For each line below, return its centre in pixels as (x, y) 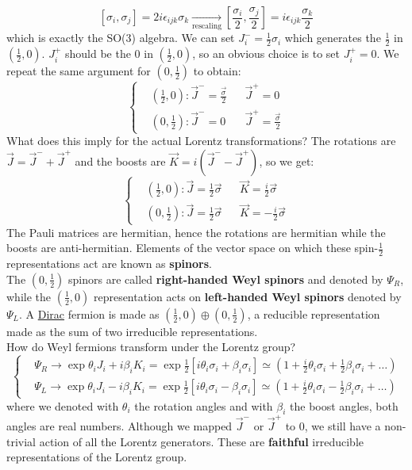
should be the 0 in (109, 53)
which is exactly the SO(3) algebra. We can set (121, 38)
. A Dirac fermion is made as (89, 313)
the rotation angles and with (204, 405)
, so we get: (287, 160)
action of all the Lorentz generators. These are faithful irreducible (201, 441)
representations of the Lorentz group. (97, 457)
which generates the (333, 38)
